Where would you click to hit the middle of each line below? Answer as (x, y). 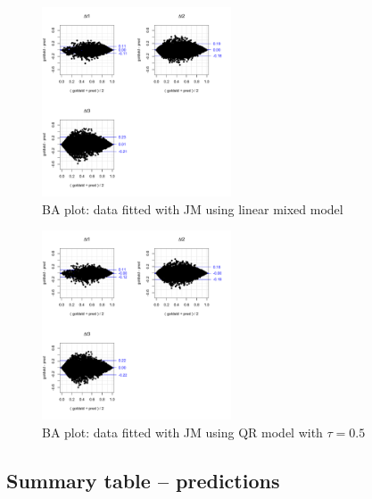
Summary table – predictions (143, 480)
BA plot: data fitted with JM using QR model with (182, 432)
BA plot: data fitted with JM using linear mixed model (193, 208)
